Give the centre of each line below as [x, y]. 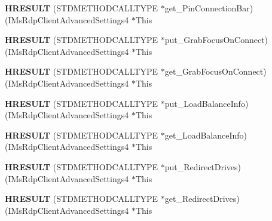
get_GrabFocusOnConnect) [216, 71]
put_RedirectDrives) [203, 166]
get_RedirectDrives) [202, 199]
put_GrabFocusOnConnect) [216, 40]
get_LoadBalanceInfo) [206, 135]
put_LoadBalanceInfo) [207, 103]
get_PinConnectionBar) [209, 8]
